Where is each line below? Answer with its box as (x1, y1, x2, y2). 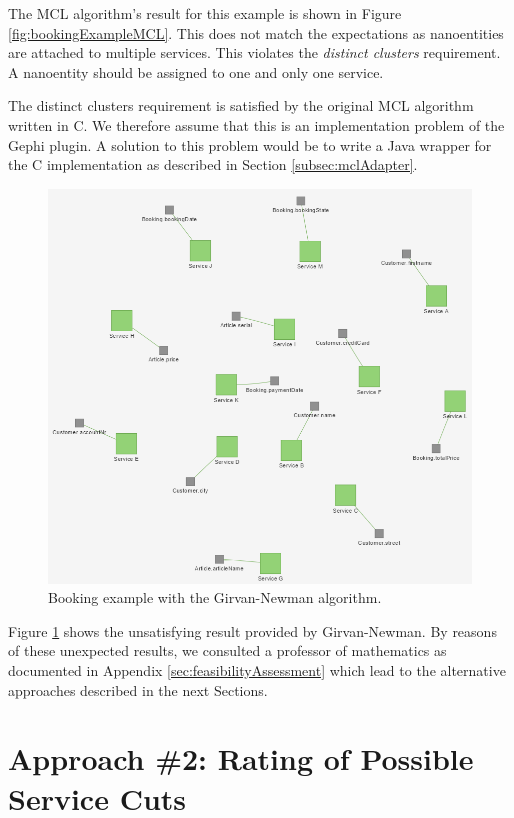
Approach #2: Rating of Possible (8, 738, 474, 779)
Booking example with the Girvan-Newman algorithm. (48, 587, 382, 608)
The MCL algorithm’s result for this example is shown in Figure (8, 3, 402, 23)
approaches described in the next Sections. (8, 679, 268, 700)
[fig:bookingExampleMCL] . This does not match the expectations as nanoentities (8, 22, 504, 43)
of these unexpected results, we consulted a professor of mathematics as (8, 640, 447, 661)
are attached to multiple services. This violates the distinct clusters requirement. (8, 42, 501, 63)
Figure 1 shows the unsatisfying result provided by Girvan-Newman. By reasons (8, 620, 497, 641)
